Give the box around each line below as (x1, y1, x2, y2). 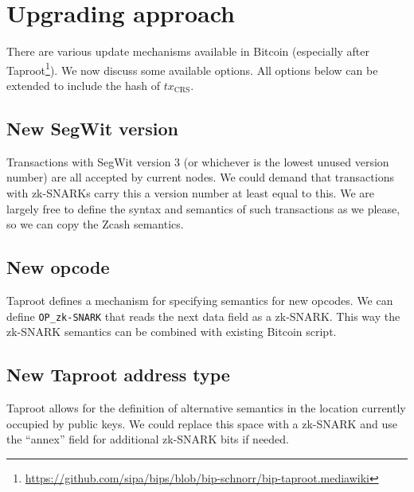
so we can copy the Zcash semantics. (6, 216, 184, 232)
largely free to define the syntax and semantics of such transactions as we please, (6, 200, 400, 217)
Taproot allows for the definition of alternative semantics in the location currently (6, 399, 406, 416)
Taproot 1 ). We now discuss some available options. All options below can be (6, 59, 378, 78)
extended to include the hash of (6, 76, 160, 93)
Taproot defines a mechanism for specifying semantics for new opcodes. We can (6, 291, 393, 308)
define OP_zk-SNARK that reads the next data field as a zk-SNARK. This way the (6, 307, 400, 324)
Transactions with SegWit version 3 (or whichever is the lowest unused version (6, 153, 389, 170)
